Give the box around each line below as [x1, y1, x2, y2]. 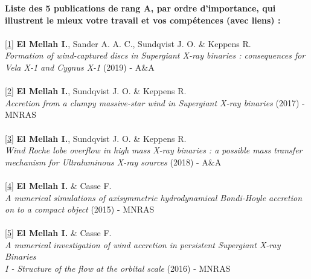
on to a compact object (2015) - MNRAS [5, 203, 155, 216]
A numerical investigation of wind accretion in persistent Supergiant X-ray [5, 238, 281, 251]
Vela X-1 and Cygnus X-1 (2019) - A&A [5, 60, 155, 73]
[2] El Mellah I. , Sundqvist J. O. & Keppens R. [5, 85, 187, 97]
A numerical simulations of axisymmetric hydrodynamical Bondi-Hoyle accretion [5, 191, 303, 204]
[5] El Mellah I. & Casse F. [5, 226, 112, 239]
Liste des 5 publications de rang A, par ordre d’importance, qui [5, 2, 276, 14]
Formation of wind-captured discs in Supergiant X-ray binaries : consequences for [5, 49, 306, 62]
